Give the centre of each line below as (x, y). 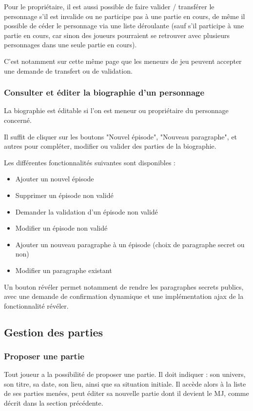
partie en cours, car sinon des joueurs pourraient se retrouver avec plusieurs (117, 35)
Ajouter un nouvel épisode (55, 179)
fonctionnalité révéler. (36, 305)
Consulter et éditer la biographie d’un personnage (104, 92)
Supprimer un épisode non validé (64, 195)
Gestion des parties (54, 332)
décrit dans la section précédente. (54, 403)
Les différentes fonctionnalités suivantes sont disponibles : (90, 162)
